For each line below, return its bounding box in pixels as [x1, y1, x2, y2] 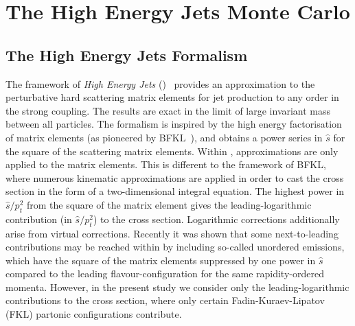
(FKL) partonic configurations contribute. [5, 307, 182, 321]
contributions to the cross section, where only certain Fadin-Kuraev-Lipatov [5, 293, 325, 307]
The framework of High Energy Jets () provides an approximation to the [5, 76, 315, 91]
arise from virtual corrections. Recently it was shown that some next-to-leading [5, 226, 339, 240]
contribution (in [5, 211, 72, 226]
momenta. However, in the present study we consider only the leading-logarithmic [5, 279, 350, 294]
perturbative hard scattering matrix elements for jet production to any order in [5, 90, 339, 104]
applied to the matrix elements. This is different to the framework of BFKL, [5, 157, 326, 172]
